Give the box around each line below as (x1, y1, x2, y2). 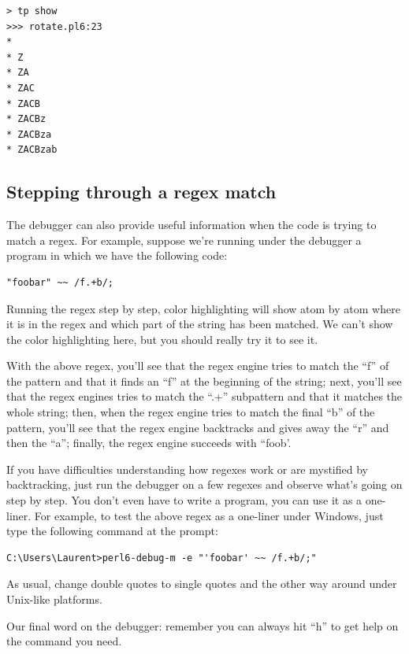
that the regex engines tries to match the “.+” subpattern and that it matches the (6, 388, 403, 405)
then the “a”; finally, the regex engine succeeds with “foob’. (6, 434, 292, 451)
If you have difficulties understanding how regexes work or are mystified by (6, 460, 368, 477)
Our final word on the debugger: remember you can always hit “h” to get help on (6, 617, 399, 634)
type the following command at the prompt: (6, 523, 218, 539)
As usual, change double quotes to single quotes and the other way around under (6, 575, 397, 592)
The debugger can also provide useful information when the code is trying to (6, 216, 377, 233)
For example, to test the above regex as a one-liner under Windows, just (34, 507, 384, 523)
